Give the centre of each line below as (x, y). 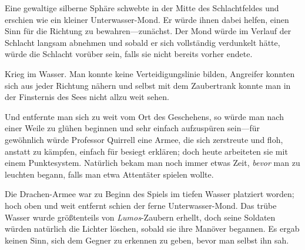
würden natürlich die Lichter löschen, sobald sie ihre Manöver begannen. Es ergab (152, 229)
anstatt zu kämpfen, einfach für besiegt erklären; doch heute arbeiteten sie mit (146, 151)
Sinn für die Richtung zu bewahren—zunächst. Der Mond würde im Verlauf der (148, 31)
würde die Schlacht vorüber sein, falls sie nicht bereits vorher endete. (129, 54)
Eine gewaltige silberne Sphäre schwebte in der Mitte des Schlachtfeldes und (142, 8)
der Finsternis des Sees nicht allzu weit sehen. (87, 97)
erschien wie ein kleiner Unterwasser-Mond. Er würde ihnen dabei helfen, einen (147, 19)
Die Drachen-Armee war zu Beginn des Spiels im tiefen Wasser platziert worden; (150, 194)
